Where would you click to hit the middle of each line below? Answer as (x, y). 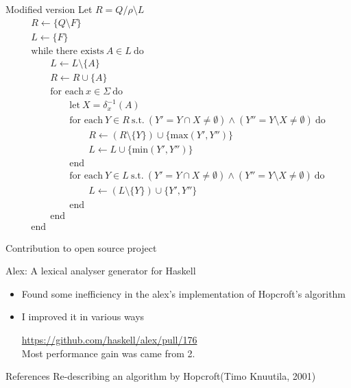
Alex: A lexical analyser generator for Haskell (101, 271)
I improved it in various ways (83, 316)
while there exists (68, 51)
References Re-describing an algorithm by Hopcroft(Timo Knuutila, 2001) (161, 376)
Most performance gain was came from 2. (108, 353)
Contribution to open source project (81, 247)
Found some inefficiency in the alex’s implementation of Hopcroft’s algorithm (184, 293)
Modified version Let (49, 9)
